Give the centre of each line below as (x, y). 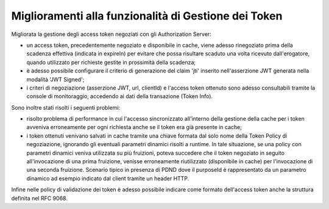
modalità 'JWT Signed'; (55, 79)
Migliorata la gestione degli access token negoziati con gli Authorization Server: (111, 34)
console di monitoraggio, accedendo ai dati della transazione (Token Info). (120, 96)
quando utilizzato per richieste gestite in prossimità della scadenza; (111, 62)
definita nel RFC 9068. (40, 198)
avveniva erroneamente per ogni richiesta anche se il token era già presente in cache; (134, 127)
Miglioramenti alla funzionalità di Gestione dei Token (147, 16)
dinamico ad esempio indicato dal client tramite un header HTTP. (108, 178)
